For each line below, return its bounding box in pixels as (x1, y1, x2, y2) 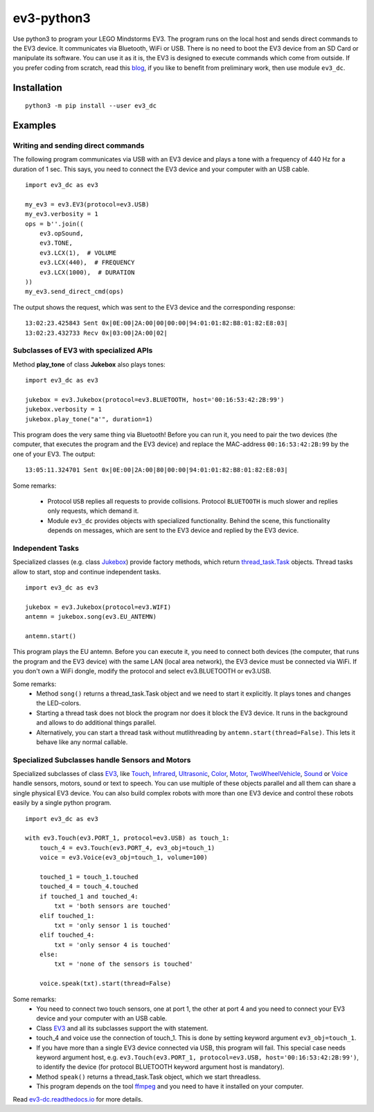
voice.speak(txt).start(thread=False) (39, 980, 172, 987)
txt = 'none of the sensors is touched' (54, 960, 193, 968)
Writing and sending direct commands (12, 141, 145, 150)
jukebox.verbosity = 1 (25, 405, 103, 414)
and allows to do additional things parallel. (36, 718, 157, 727)
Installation (12, 82, 62, 94)
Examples (12, 119, 57, 131)
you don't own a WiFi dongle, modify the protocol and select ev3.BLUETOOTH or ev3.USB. (12, 667, 271, 676)
